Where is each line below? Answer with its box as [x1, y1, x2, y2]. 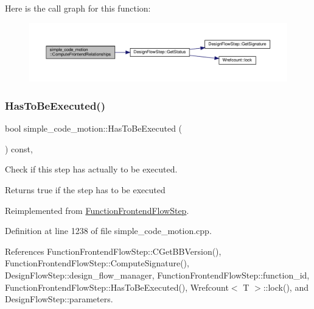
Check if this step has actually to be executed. [5, 163, 178, 176]
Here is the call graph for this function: [5, 2, 151, 14]
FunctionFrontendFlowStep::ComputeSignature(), [5, 257, 189, 269]
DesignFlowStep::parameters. [5, 293, 113, 305]
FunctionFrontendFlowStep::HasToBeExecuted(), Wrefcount [5, 280, 229, 293]
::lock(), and [263, 280, 309, 293]
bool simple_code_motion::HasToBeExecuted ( [5, 122, 183, 135]
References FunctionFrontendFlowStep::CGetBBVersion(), [5, 244, 222, 257]
